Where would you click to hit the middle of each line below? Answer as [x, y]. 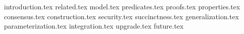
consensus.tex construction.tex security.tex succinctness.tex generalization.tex [122, 16]
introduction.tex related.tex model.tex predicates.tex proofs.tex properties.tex [122, 6]
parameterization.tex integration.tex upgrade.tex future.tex [94, 26]
